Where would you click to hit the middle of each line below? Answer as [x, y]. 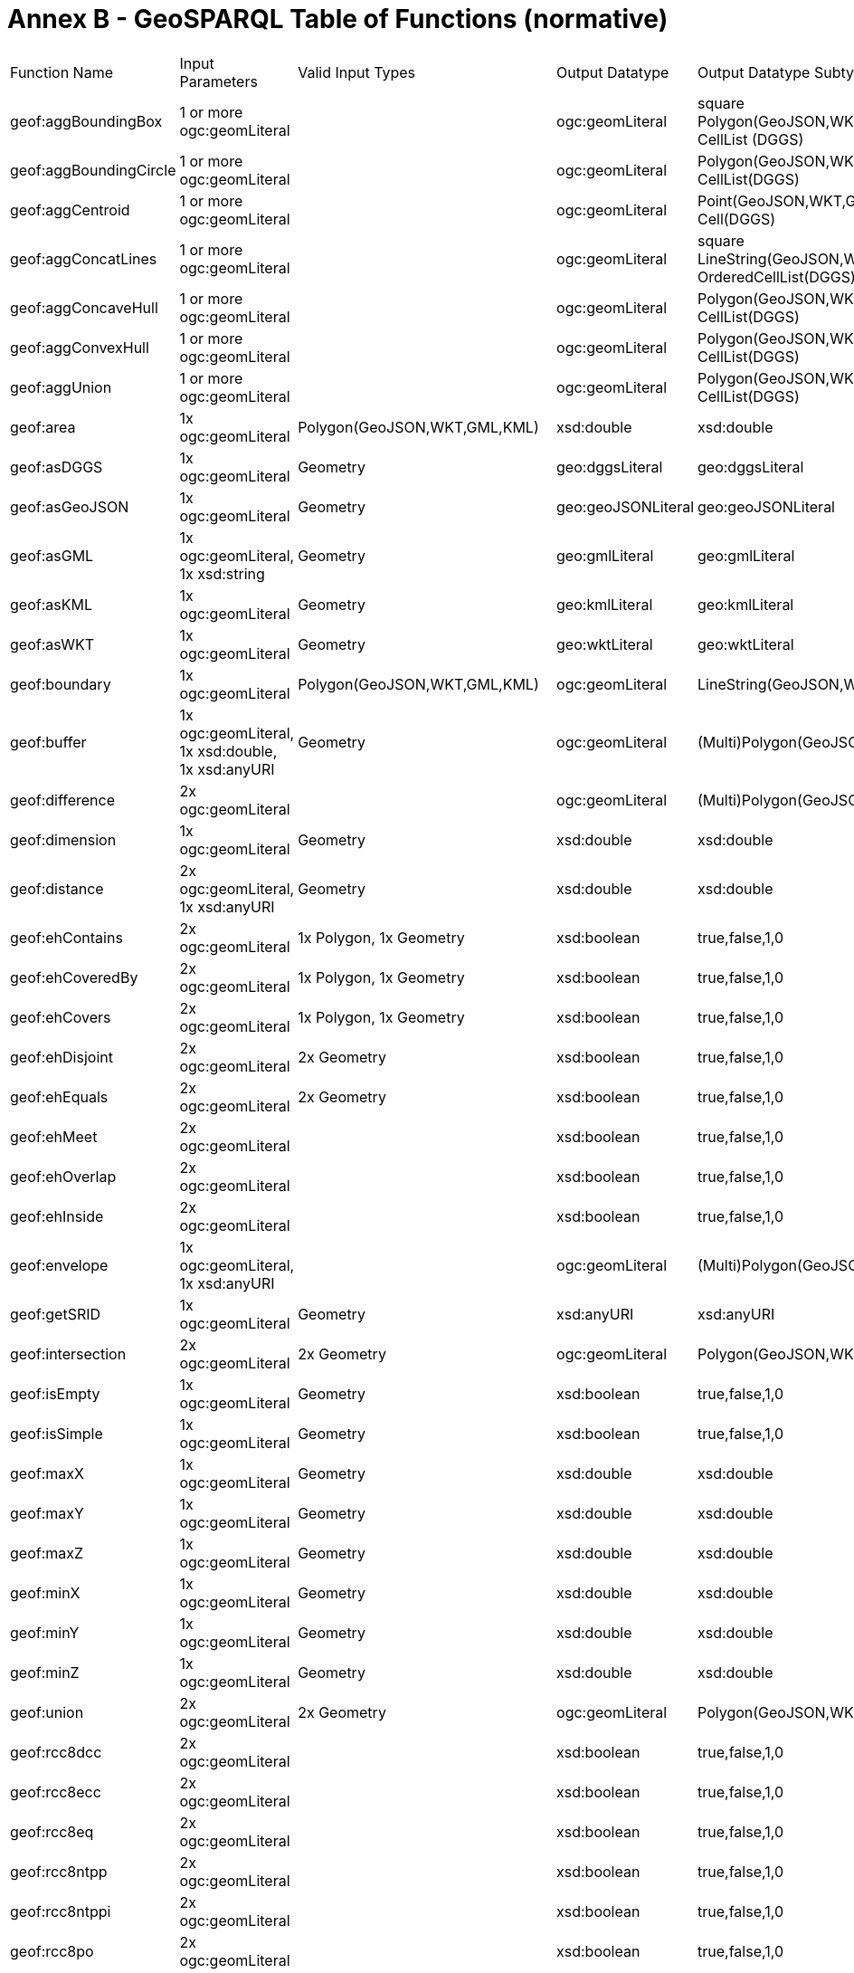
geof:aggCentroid [70, 210]
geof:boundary [61, 684]
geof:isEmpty [55, 1393]
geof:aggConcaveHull [84, 307]
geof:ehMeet [54, 1136]
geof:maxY [47, 1513]
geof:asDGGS [57, 467]
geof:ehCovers [61, 1017]
